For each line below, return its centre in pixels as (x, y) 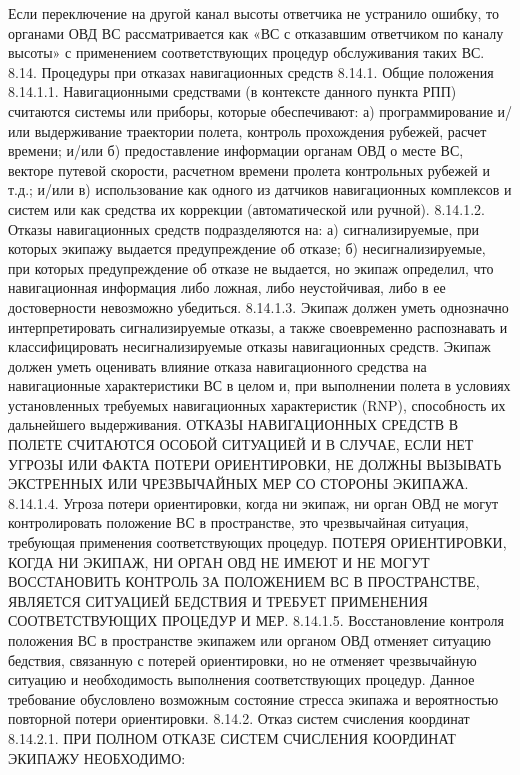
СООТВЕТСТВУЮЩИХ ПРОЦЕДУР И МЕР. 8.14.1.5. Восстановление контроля (256, 620)
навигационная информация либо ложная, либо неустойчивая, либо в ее (227, 287)
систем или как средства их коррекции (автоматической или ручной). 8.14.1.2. (246, 208)
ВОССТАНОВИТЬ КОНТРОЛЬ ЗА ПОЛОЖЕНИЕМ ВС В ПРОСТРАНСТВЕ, (244, 581)
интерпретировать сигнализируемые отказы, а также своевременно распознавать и (258, 326)
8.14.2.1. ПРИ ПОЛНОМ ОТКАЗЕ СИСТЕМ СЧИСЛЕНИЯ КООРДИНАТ (232, 737)
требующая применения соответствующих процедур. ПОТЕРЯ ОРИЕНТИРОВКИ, (257, 542)
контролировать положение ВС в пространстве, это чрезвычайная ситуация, (238, 522)
